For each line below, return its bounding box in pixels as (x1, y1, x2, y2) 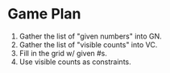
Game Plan (7, 5, 81, 23)
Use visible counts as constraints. (19, 57, 132, 67)
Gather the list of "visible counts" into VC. (19, 39, 158, 49)
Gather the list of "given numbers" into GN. (19, 31, 162, 41)
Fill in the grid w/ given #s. (19, 48, 108, 58)
